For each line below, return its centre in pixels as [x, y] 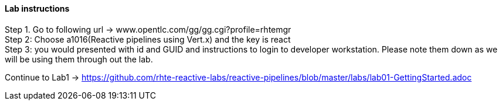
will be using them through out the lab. [79, 59]
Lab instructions [37, 8]
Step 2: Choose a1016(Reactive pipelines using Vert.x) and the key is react [148, 39]
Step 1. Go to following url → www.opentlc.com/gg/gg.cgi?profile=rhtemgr [148, 29]
